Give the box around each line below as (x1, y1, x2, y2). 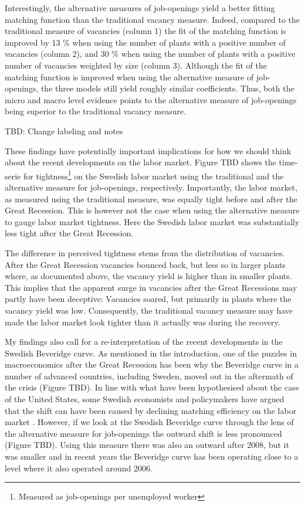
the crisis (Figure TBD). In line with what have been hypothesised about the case (5, 381, 299, 393)
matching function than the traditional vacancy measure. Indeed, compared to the (5, 13, 300, 25)
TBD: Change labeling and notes (5, 124, 123, 137)
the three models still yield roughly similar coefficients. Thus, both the (40, 82, 294, 94)
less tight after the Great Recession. (5, 227, 134, 239)
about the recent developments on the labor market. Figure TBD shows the (5, 156, 276, 168)
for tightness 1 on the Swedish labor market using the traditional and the (23, 168, 284, 182)
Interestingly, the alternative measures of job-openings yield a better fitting (5, 2, 275, 13)
